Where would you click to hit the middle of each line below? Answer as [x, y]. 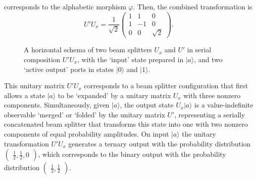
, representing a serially [210, 114]
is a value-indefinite [224, 105]
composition [42, 59]
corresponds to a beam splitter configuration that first [166, 86]
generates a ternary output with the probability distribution [159, 143]
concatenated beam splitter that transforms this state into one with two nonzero [126, 124]
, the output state [147, 105]
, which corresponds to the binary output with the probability [132, 154]
